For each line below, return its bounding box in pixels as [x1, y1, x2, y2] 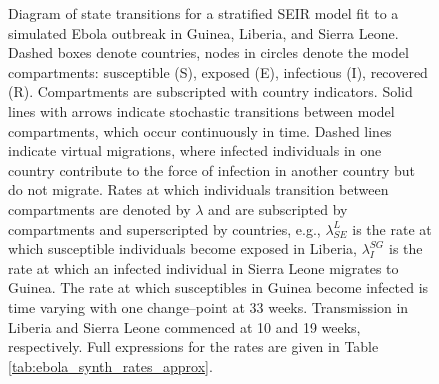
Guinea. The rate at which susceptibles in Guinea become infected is [8, 277, 429, 298]
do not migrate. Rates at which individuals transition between [8, 179, 389, 200]
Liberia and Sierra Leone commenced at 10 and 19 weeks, [8, 316, 361, 337]
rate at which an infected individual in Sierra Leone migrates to [8, 257, 399, 278]
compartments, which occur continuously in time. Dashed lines [8, 120, 392, 141]
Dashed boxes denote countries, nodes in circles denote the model [8, 42, 409, 63]
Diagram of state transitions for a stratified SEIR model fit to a [8, 3, 399, 23]
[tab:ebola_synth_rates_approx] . [8, 355, 213, 376]
